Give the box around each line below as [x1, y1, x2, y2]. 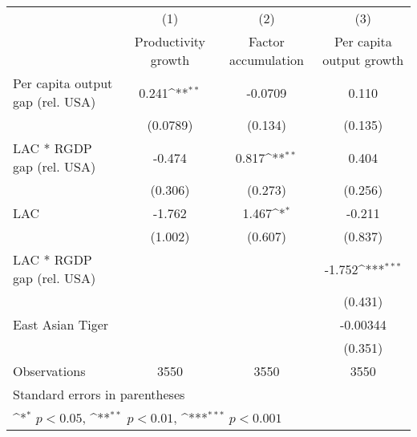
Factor [249, 32, 285, 51]
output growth [322, 51, 404, 69]
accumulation [229, 51, 304, 69]
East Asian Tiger [13, 315, 109, 334]
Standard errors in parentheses [13, 385, 185, 403]
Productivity [134, 32, 206, 51]
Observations [13, 362, 86, 380]
